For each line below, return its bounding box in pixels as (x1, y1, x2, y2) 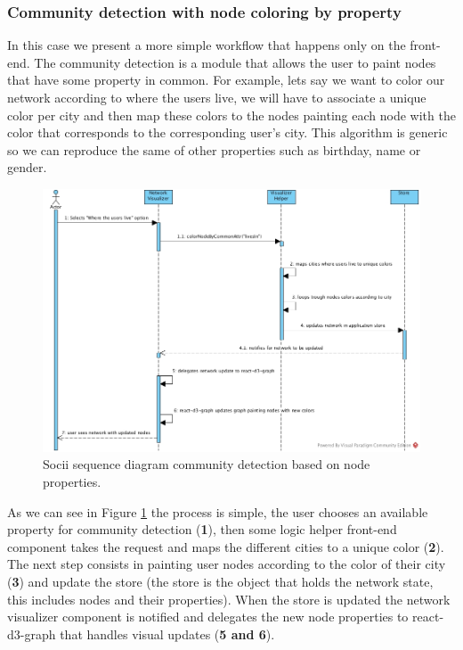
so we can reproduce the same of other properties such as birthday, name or (7, 140, 421, 159)
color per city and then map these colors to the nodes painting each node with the (7, 105, 456, 124)
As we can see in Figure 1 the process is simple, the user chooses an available (7, 502, 428, 521)
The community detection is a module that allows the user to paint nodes (34, 53, 436, 71)
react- (412, 607, 444, 626)
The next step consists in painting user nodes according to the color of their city (7, 555, 446, 573)
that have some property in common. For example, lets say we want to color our (7, 70, 445, 89)
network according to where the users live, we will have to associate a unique (7, 88, 426, 106)
